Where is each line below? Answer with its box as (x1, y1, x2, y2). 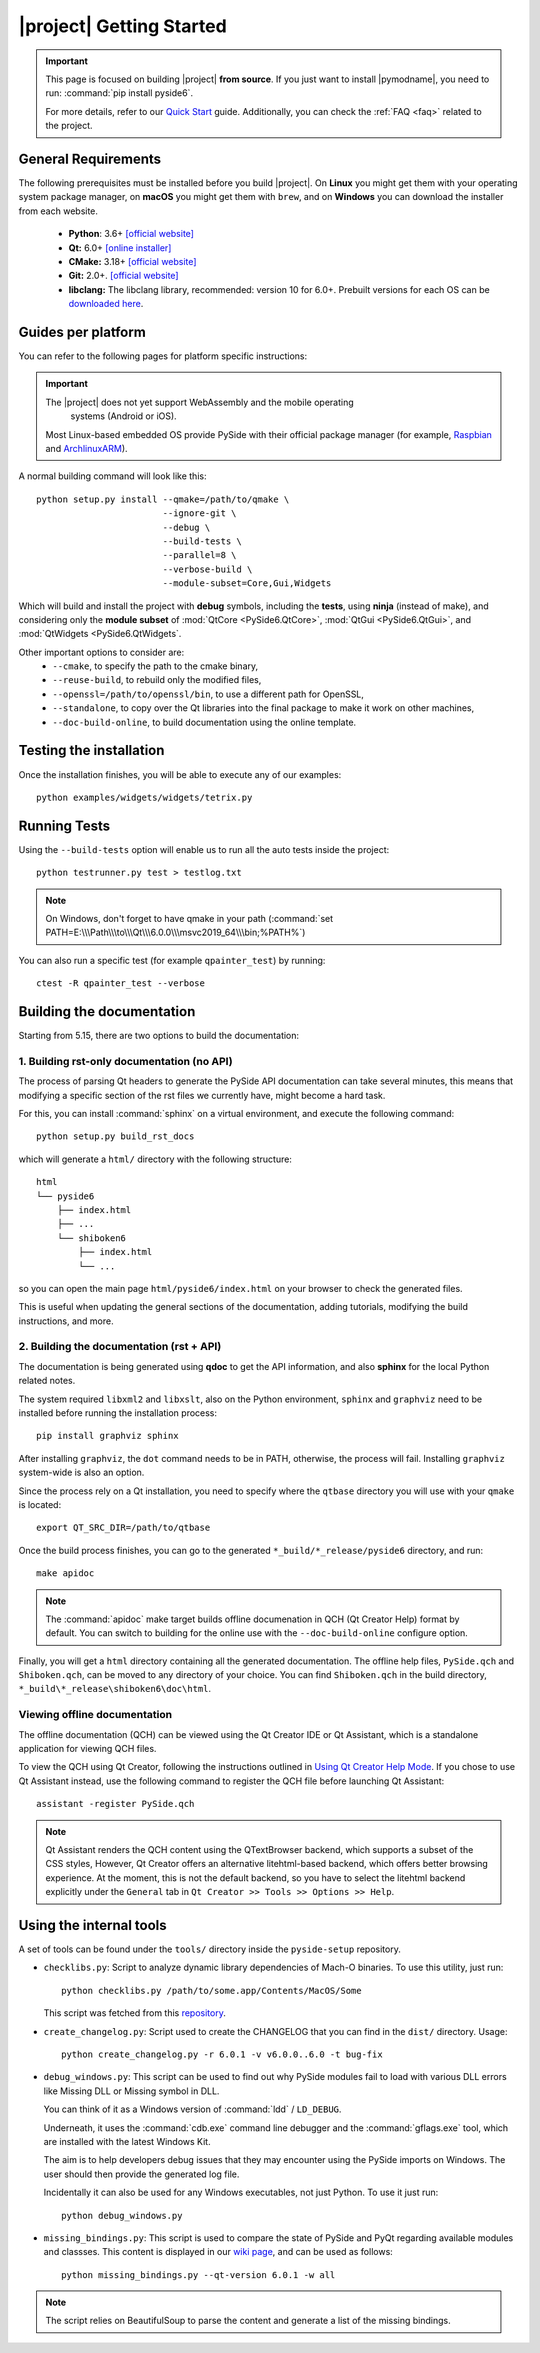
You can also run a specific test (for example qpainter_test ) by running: (18, 954, 326, 966)
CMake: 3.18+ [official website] (68, 255, 197, 267)
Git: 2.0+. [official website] (68, 270, 179, 282)
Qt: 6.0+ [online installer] (68, 241, 172, 254)
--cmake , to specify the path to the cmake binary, (52, 660, 259, 672)
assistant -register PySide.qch (36, 1798, 195, 1810)
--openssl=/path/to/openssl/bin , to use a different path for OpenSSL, (52, 688, 365, 700)
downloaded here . (68, 298, 144, 310)
